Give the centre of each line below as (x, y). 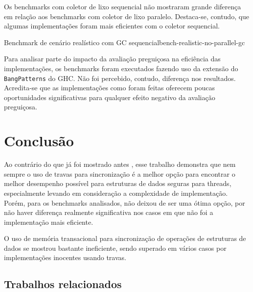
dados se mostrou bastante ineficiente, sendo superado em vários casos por (115, 248)
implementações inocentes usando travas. (65, 257)
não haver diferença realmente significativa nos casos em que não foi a (109, 212)
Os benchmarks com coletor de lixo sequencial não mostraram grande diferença (123, 6)
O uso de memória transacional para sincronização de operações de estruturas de (125, 238)
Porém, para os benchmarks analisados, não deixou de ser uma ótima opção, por (125, 202)
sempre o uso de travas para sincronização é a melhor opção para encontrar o (120, 173)
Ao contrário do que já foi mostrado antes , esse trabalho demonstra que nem (120, 164)
